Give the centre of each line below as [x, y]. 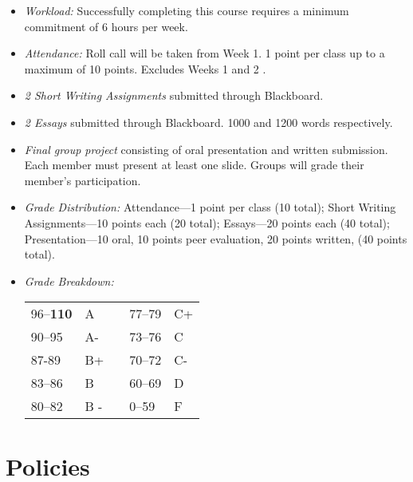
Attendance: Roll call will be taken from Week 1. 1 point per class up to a [205, 53]
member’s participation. [83, 180]
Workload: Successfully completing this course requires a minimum [187, 10]
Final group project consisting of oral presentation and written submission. [206, 149]
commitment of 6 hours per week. [106, 26]
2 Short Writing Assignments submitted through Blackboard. [174, 95]
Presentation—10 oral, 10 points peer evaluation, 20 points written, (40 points [216, 238]
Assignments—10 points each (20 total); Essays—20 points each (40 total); [207, 222]
